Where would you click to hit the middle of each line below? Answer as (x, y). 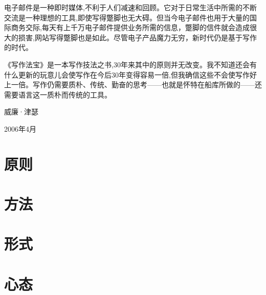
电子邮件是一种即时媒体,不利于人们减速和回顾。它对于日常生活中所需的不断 (130, 7)
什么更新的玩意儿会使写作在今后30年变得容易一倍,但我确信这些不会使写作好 (130, 74)
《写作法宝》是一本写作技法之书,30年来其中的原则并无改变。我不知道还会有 (130, 64)
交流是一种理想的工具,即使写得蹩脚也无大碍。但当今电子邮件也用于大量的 (127, 17)
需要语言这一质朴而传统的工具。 (58, 94)
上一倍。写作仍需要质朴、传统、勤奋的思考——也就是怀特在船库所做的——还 (133, 84)
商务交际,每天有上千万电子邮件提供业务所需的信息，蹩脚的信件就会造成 (130, 27)
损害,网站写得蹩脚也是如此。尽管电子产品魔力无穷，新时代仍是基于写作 (137, 37)
